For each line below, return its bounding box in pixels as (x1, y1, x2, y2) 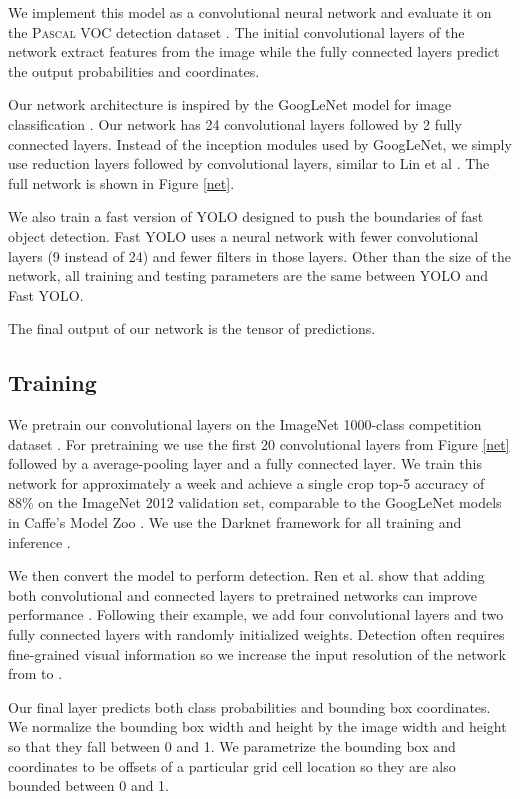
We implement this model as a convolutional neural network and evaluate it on (8, 2, 492, 22)
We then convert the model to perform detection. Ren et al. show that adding (8, 565, 485, 586)
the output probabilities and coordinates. (8, 60, 260, 81)
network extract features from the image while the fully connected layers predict (8, 41, 500, 62)
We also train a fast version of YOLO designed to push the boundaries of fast (8, 206, 484, 227)
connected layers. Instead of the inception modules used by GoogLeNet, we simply (8, 133, 512, 154)
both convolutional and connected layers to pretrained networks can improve (8, 584, 477, 605)
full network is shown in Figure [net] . (8, 172, 235, 193)
